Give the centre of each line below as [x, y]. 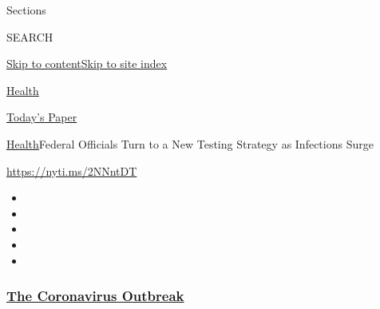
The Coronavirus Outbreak [95, 296]
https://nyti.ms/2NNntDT [72, 170]
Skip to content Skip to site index [87, 63]
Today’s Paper [42, 117]
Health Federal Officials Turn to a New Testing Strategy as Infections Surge [190, 143]
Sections [26, 10]
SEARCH [30, 36]
